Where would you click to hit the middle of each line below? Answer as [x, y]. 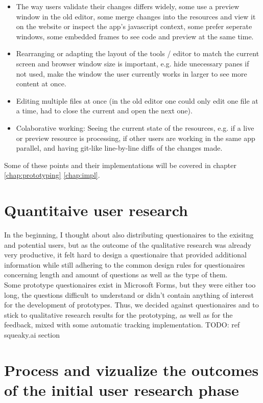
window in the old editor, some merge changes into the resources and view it [136, 16]
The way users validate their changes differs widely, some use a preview [128, 6]
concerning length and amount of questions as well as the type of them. [116, 275]
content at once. [41, 84]
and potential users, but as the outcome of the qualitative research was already [128, 244]
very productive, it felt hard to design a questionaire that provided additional [125, 255]
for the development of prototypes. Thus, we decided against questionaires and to [131, 305]
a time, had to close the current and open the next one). [104, 111]
